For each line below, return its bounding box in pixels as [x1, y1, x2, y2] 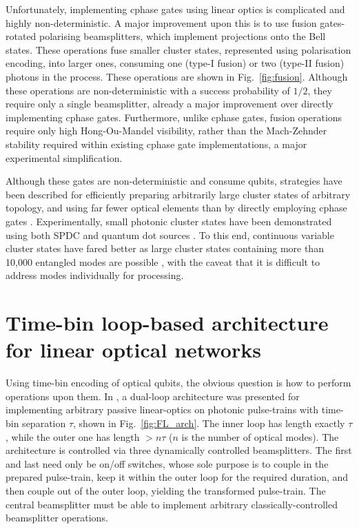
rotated [6, 29, 37, 43]
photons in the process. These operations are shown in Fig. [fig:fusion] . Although [6, 69, 348, 83]
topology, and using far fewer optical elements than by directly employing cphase [6, 200, 347, 215]
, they [307, 83, 332, 97]
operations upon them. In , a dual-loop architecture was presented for [6, 388, 300, 403]
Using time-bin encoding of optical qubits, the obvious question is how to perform [6, 375, 351, 390]
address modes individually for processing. [6, 268, 184, 282]
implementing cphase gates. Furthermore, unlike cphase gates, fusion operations [6, 110, 342, 124]
